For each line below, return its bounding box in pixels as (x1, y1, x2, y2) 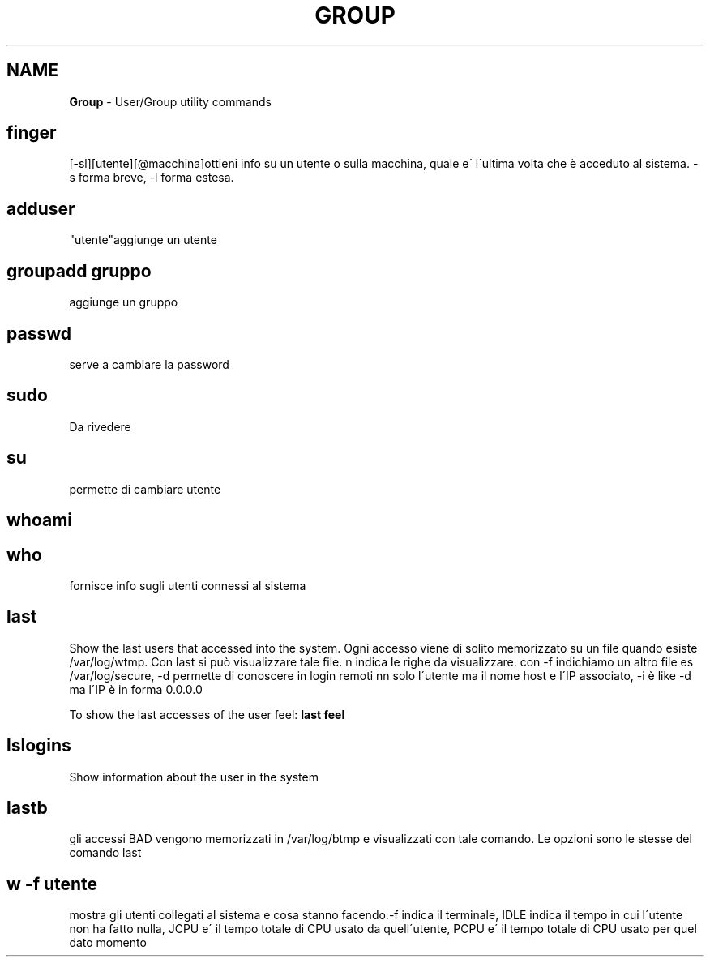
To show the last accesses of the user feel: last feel (69, 707, 345, 721)
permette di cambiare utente (69, 481, 221, 496)
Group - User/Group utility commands (69, 94, 272, 109)
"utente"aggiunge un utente (69, 233, 217, 247)
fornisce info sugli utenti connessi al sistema (69, 578, 306, 593)
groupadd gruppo (6, 260, 152, 281)
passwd (6, 323, 71, 344)
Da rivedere (69, 419, 131, 434)
